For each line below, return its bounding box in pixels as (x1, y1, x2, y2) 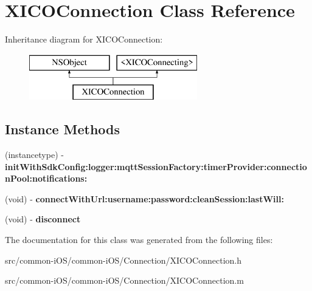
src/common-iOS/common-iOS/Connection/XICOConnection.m (5, 274, 244, 287)
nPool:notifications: (5, 172, 88, 185)
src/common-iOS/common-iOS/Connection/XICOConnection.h (5, 253, 242, 266)
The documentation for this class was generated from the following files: (5, 233, 273, 246)
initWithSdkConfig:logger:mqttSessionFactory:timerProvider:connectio (5, 160, 307, 173)
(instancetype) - (5, 148, 64, 161)
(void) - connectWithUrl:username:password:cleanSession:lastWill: (5, 192, 284, 205)
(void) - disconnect (5, 213, 81, 225)
